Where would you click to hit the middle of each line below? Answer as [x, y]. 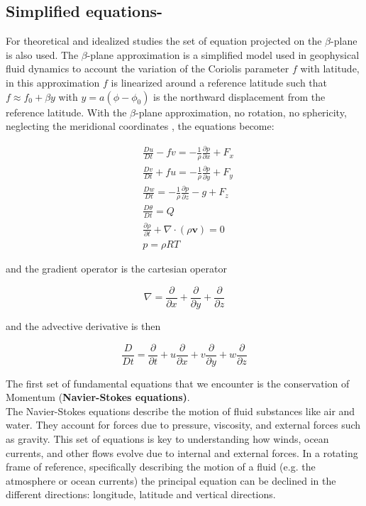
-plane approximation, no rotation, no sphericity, [241, 112]
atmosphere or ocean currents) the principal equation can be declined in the [171, 480]
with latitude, [330, 68]
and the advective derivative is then [83, 326]
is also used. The [42, 54]
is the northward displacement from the [239, 96]
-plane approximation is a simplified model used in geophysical [223, 54]
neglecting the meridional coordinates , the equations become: [140, 126]
